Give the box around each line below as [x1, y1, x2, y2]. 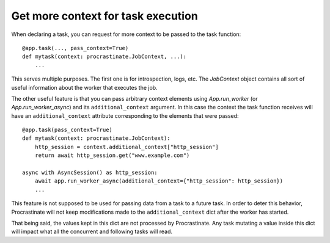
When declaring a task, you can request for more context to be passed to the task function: [11, 31, 241, 38]
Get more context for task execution [11, 9, 198, 23]
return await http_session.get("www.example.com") [34, 152, 190, 159]
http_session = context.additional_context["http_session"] [34, 143, 219, 150]
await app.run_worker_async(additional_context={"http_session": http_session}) [34, 178, 284, 184]
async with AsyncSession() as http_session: [22, 169, 158, 176]
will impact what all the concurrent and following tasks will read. [11, 228, 173, 235]
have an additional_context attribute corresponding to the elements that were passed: [11, 112, 239, 119]
